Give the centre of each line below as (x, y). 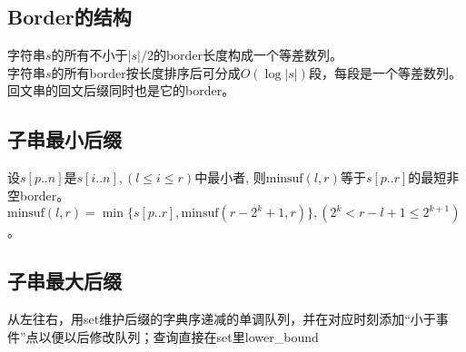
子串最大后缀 (64, 281)
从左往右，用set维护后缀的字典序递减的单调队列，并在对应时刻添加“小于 (222, 319)
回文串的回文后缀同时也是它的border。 (121, 90)
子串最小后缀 (64, 139)
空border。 (39, 195)
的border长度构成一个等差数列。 (248, 55)
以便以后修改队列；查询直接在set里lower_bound (178, 336)
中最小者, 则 (230, 177)
